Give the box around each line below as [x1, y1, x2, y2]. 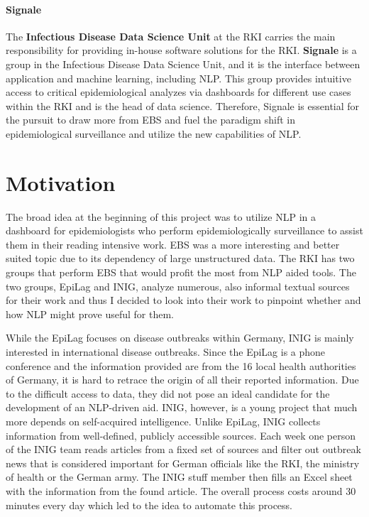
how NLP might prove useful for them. [6, 306, 174, 321]
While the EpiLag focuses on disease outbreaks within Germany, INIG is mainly [6, 330, 354, 345]
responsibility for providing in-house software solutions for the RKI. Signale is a [6, 43, 357, 58]
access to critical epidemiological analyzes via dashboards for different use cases [6, 85, 351, 99]
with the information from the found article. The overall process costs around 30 [6, 483, 356, 498]
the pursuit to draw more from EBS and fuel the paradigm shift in [6, 112, 295, 127]
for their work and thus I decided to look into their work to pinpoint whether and [6, 293, 361, 308]
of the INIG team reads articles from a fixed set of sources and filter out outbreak [6, 442, 361, 457]
